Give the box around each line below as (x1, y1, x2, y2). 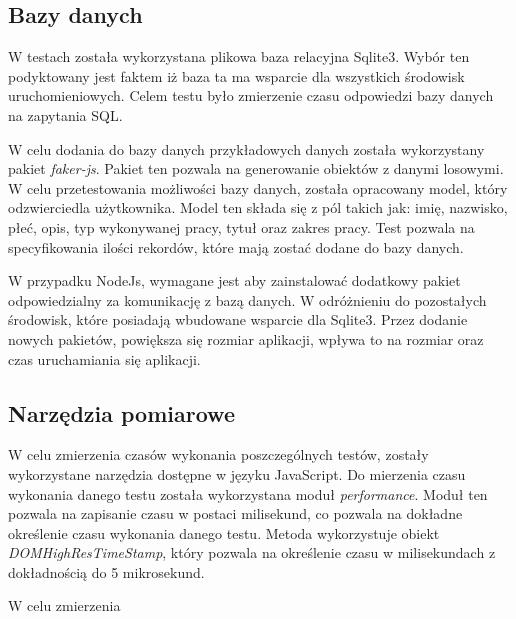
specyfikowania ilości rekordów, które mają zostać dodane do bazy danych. (8, 236, 464, 257)
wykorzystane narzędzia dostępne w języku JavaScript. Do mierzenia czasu (8, 463, 466, 484)
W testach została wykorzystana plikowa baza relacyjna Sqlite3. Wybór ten (8, 46, 470, 67)
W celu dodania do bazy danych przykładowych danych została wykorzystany (8, 138, 485, 159)
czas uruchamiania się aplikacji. (8, 348, 201, 369)
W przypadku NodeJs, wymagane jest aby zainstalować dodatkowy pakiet (8, 270, 461, 291)
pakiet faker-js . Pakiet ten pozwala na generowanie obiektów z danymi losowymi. (8, 158, 504, 179)
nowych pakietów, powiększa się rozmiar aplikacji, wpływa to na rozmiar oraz (8, 328, 484, 349)
